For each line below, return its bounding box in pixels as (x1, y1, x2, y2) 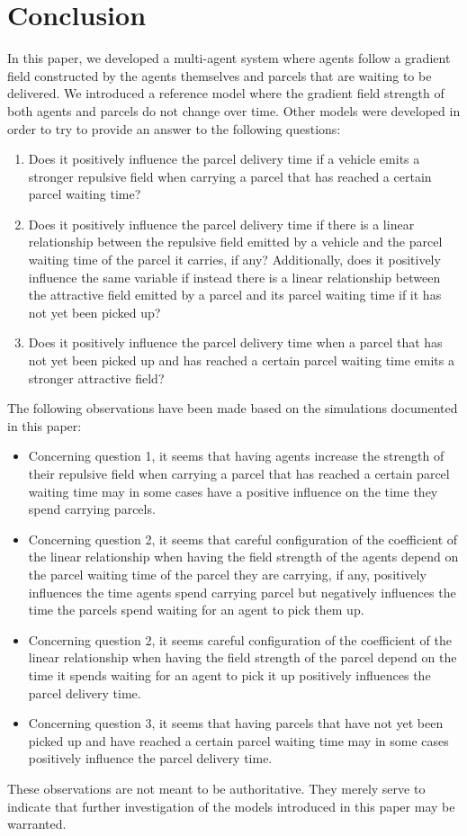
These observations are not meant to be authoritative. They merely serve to (7, 778, 426, 797)
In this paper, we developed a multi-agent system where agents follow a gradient (7, 49, 451, 67)
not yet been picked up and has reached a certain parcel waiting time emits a (28, 351, 454, 370)
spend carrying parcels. (28, 499, 156, 518)
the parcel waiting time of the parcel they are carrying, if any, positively (28, 564, 427, 583)
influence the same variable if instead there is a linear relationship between (28, 267, 441, 286)
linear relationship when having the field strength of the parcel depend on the (28, 648, 457, 667)
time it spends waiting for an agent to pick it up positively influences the (28, 665, 431, 684)
